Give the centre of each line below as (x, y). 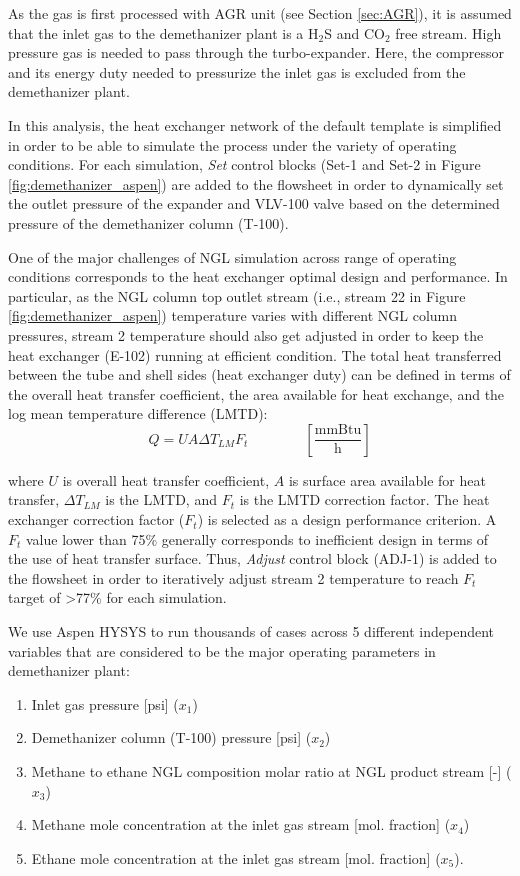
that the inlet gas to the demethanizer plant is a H (163, 32)
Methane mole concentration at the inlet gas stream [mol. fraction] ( (241, 824)
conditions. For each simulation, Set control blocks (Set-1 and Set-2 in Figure (244, 164)
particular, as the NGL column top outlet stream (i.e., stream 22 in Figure (237, 295)
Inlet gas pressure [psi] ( (105, 703)
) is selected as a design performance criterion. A (347, 519)
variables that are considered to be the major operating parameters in (222, 650)
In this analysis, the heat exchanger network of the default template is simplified (255, 124)
